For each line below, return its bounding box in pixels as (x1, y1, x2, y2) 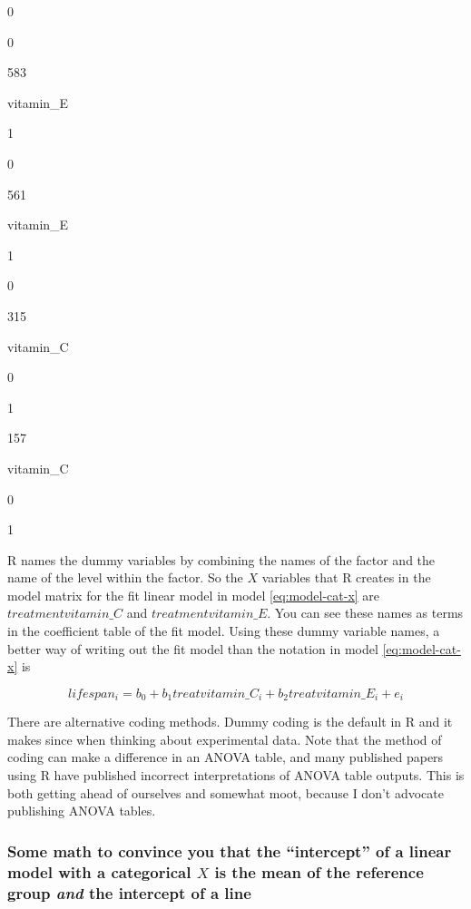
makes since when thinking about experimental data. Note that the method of (7, 729, 442, 748)
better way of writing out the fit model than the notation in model (7, 639, 378, 658)
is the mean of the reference (214, 860, 424, 883)
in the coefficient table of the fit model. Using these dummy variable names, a (7, 621, 440, 640)
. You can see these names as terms (267, 603, 464, 622)
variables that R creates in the (261, 568, 431, 587)
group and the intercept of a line (7, 881, 251, 904)
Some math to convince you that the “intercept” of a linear (7, 839, 452, 862)
